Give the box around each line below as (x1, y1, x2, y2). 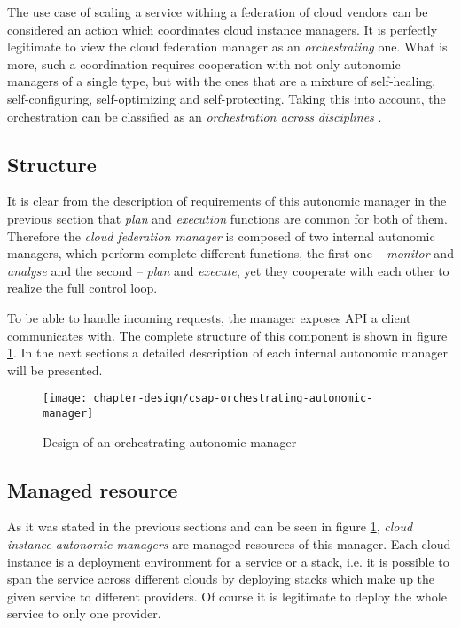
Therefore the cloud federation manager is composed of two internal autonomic (7, 226, 435, 245)
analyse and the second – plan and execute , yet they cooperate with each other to (7, 261, 449, 279)
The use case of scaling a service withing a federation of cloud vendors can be (7, 3, 428, 20)
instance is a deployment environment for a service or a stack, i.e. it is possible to (7, 552, 449, 570)
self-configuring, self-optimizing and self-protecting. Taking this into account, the (7, 89, 446, 107)
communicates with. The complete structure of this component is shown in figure (7, 326, 448, 344)
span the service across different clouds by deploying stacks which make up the (7, 569, 435, 588)
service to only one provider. (7, 604, 161, 623)
